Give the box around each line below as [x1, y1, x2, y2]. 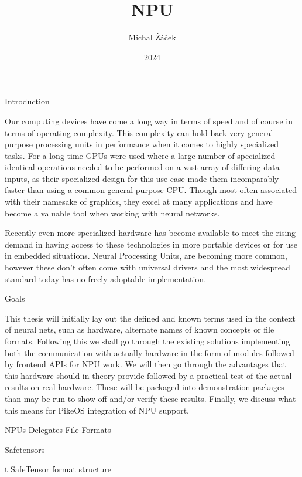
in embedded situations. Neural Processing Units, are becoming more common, [5, 249, 287, 262]
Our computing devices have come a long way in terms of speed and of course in [5, 114, 293, 127]
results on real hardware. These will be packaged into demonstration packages [5, 381, 284, 393]
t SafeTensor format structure [5, 463, 111, 475]
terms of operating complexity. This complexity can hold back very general [5, 126, 273, 138]
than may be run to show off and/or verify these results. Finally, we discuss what [5, 392, 296, 404]
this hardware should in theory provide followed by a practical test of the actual [5, 369, 292, 381]
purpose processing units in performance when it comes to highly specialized [5, 138, 279, 150]
